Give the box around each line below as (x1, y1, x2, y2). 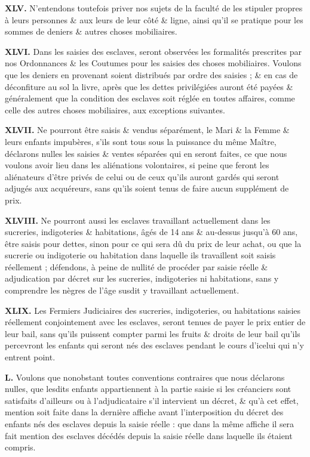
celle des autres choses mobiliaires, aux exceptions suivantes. (5, 103, 225, 116)
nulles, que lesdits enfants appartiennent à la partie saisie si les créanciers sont (5, 382, 291, 395)
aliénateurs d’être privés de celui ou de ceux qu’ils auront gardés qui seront (5, 170, 280, 183)
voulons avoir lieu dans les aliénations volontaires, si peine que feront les (5, 159, 269, 171)
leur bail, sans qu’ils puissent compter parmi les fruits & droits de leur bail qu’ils (5, 327, 300, 339)
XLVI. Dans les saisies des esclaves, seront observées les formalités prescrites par (5, 45, 302, 57)
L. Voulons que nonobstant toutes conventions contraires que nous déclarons (5, 370, 285, 383)
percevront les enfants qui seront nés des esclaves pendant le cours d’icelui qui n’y (5, 339, 304, 351)
